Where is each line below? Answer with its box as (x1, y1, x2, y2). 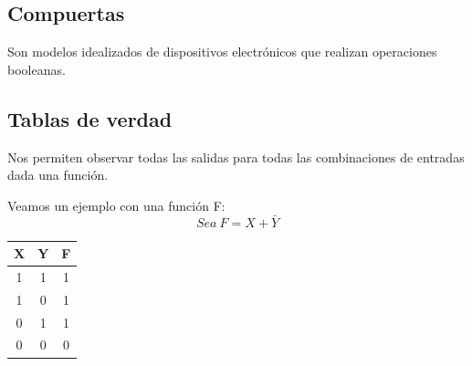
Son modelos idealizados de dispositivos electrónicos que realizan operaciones (7, 42, 437, 61)
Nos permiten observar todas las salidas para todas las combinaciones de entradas (7, 147, 465, 166)
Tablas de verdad (7, 104, 173, 132)
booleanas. (7, 59, 66, 78)
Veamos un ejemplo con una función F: (7, 195, 226, 214)
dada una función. (7, 165, 109, 184)
